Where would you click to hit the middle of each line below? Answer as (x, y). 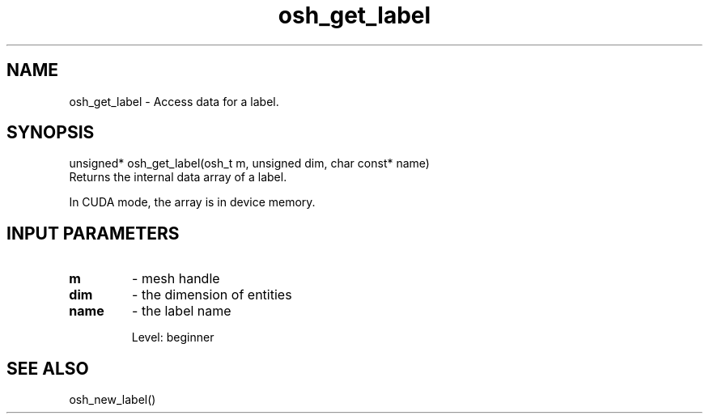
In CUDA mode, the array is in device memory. (192, 202)
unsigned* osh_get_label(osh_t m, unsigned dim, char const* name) (249, 163)
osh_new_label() (113, 400)
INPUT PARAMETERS (93, 233)
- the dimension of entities (212, 295)
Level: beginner (173, 337)
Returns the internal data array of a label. (178, 177)
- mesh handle (176, 279)
